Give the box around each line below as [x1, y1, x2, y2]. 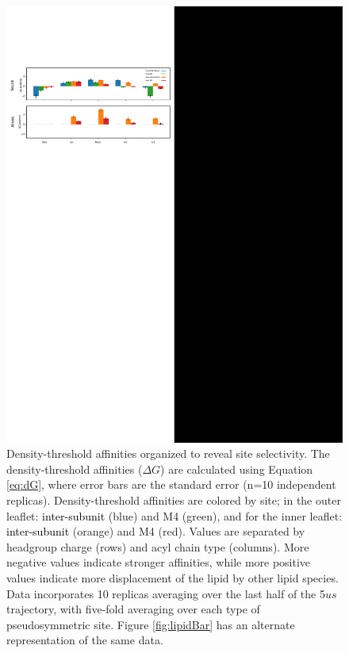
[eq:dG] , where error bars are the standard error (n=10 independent [6, 476, 336, 493]
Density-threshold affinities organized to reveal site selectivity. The [6, 445, 330, 462]
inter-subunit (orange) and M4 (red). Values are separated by [6, 523, 305, 540]
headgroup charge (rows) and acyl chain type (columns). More [6, 538, 309, 555]
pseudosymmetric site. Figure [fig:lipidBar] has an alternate [6, 616, 295, 632]
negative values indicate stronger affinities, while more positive [6, 554, 311, 570]
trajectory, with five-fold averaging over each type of [6, 601, 260, 617]
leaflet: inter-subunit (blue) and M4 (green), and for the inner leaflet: [6, 507, 343, 524]
